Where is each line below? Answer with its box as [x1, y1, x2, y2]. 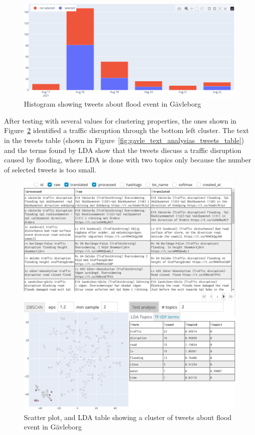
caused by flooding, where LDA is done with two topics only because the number [4, 154, 252, 165]
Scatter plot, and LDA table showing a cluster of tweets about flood [24, 412, 232, 422]
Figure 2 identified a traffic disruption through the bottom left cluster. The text [4, 125, 249, 136]
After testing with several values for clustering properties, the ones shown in [4, 115, 237, 126]
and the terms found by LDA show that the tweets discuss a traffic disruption [4, 145, 242, 155]
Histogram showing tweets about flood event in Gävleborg [24, 99, 201, 109]
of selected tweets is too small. [4, 164, 97, 174]
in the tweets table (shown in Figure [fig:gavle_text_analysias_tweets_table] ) [4, 135, 245, 145]
